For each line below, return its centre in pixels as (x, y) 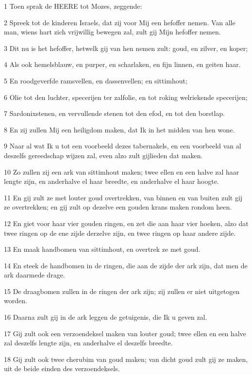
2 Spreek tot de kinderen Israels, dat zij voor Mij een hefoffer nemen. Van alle (120, 22)
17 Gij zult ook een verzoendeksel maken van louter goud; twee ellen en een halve (125, 333)
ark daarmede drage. (34, 275)
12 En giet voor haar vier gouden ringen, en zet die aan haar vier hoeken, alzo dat (126, 223)
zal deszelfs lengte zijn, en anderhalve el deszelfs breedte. (88, 343)
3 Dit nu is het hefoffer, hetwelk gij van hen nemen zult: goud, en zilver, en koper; (126, 48)
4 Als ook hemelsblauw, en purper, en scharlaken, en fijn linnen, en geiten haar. (122, 64)
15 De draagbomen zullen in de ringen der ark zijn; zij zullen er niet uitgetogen (122, 291)
